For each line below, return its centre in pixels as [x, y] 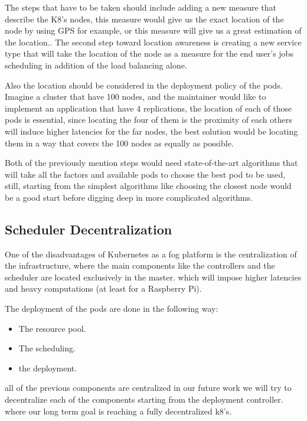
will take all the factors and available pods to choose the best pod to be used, [145, 174]
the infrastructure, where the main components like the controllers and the [140, 265]
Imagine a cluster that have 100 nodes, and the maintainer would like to [135, 97]
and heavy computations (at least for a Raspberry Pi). [103, 288]
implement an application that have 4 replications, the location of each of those [148, 108]
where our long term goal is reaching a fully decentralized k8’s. [118, 411]
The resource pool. [52, 328]
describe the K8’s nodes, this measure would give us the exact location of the [144, 19]
